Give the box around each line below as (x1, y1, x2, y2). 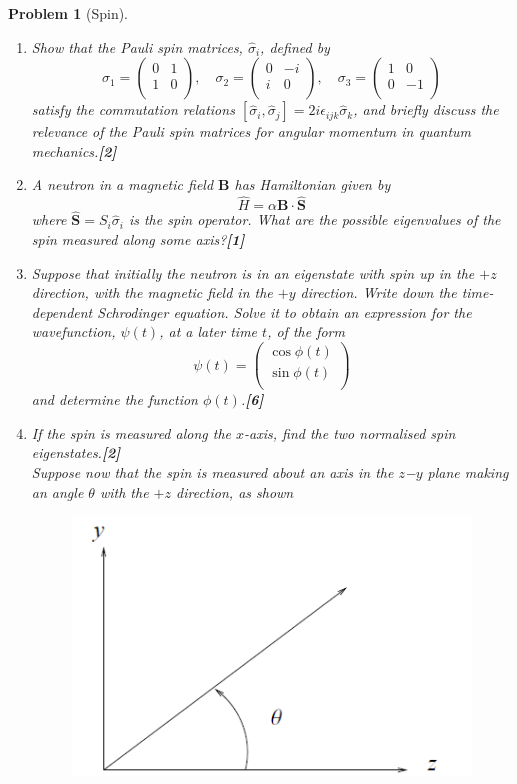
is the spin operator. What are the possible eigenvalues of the (128, 209, 501, 230)
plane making (427, 461, 509, 482)
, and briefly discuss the (353, 99, 499, 120)
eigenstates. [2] (31, 442, 121, 463)
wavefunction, (31, 321, 116, 342)
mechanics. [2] (31, 140, 117, 161)
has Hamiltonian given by (234, 174, 391, 195)
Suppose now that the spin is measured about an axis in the (31, 461, 394, 482)
